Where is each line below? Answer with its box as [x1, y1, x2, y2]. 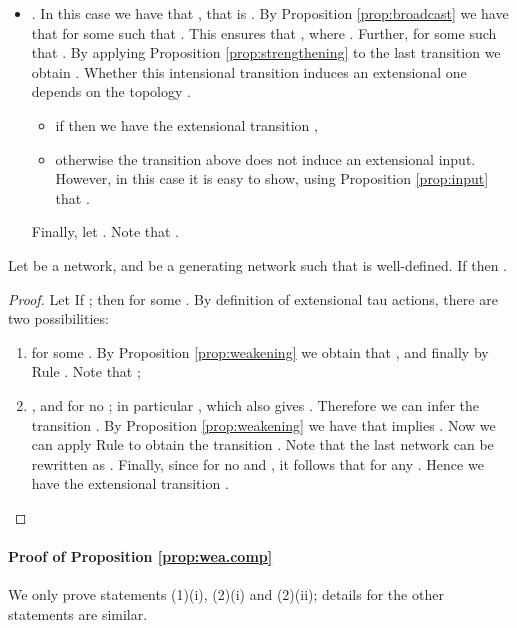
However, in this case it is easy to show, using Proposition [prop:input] [55, 168, 489, 189]
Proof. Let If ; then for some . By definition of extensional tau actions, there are [8, 288, 498, 309]
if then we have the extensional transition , [55, 114, 318, 135]
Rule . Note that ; [31, 361, 141, 382]
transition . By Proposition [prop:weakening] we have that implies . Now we [31, 414, 496, 435]
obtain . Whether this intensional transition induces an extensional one [31, 61, 467, 82]
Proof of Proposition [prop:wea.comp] [8, 546, 273, 567]
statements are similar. [8, 603, 148, 624]
